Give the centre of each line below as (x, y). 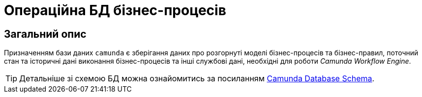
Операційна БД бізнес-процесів (115, 10)
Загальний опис (45, 34)
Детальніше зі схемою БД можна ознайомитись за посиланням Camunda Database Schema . (197, 79)
